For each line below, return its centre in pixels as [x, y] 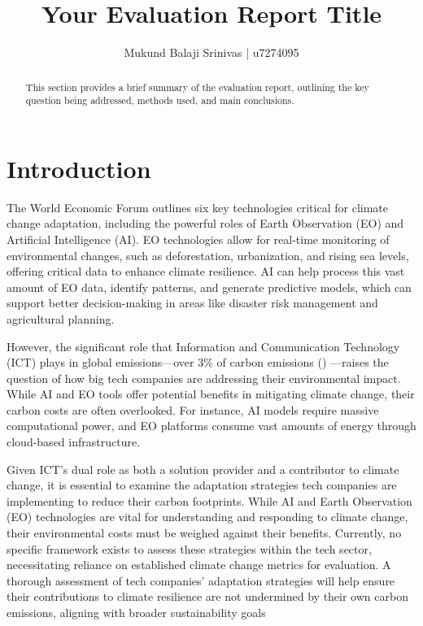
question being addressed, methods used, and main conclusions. [160, 100]
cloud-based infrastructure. [74, 442]
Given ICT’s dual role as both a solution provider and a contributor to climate [203, 469]
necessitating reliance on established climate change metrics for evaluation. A [199, 565]
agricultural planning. [61, 318]
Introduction [79, 168]
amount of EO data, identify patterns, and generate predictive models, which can [209, 287]
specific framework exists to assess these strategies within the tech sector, [189, 548]
